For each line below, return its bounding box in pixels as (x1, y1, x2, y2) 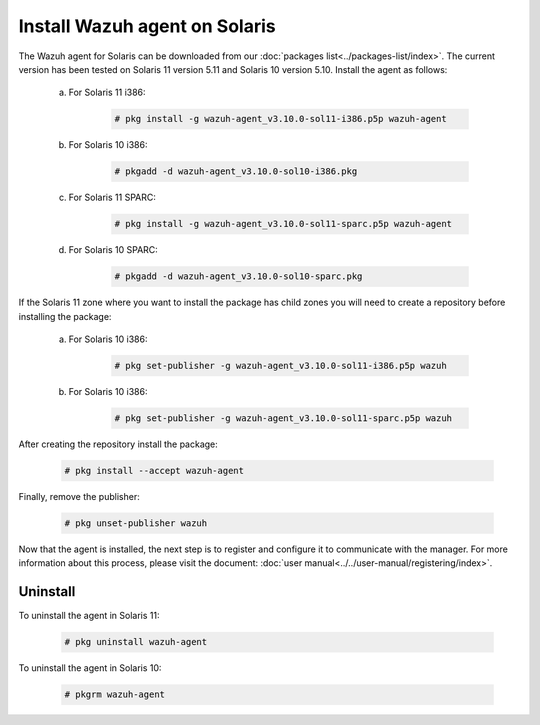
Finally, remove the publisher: (18, 490, 140, 502)
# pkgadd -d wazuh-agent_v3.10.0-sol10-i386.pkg (114, 166, 358, 177)
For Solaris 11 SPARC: (68, 191, 157, 204)
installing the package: (18, 310, 112, 322)
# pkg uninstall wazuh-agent (64, 636, 208, 648)
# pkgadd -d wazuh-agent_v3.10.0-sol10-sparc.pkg (114, 271, 363, 282)
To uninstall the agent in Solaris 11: (18, 610, 160, 622)
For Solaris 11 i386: (68, 86, 146, 99)
